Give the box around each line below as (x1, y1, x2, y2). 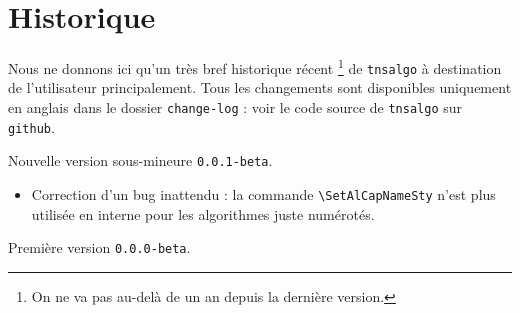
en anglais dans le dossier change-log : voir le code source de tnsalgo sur (8, 97, 463, 118)
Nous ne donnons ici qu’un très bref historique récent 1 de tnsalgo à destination (8, 55, 502, 78)
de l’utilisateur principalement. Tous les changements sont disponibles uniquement (8, 77, 512, 98)
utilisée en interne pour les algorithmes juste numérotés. (31, 203, 375, 224)
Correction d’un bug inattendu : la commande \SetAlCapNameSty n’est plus (31, 184, 496, 204)
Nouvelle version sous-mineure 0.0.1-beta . (8, 150, 273, 171)
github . (8, 116, 55, 137)
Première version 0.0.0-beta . (8, 237, 191, 258)
